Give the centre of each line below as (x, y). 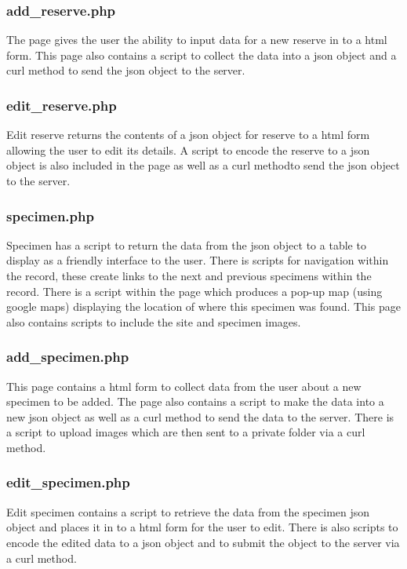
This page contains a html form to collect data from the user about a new (184, 386)
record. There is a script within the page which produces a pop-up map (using (194, 291)
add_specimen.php (68, 357)
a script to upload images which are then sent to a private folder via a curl (186, 432)
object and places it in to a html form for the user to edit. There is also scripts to (202, 527)
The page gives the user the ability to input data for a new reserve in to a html (197, 40)
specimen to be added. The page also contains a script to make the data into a (195, 401)
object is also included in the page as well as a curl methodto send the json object (203, 165)
